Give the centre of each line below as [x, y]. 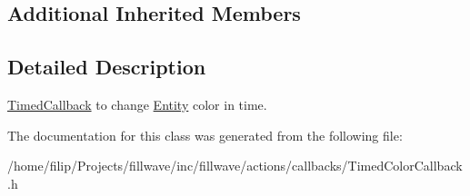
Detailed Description [107, 67]
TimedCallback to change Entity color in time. [137, 104]
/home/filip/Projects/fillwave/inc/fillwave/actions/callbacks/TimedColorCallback [235, 166]
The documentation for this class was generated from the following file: [205, 135]
